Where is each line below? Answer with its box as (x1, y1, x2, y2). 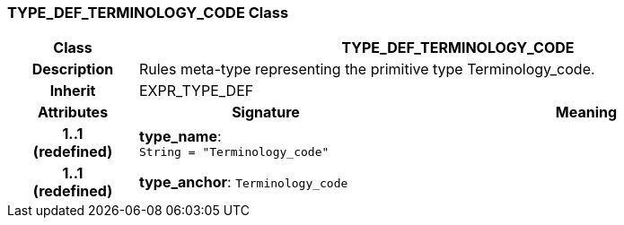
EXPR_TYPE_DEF (138, 82, 254, 100)
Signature (232, 103, 300, 122)
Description (31, 60, 114, 79)
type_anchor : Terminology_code (138, 173, 348, 192)
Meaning (555, 103, 618, 122)
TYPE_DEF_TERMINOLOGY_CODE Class (7, 4, 289, 22)
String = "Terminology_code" (138, 144, 330, 159)
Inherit (49, 82, 96, 100)
